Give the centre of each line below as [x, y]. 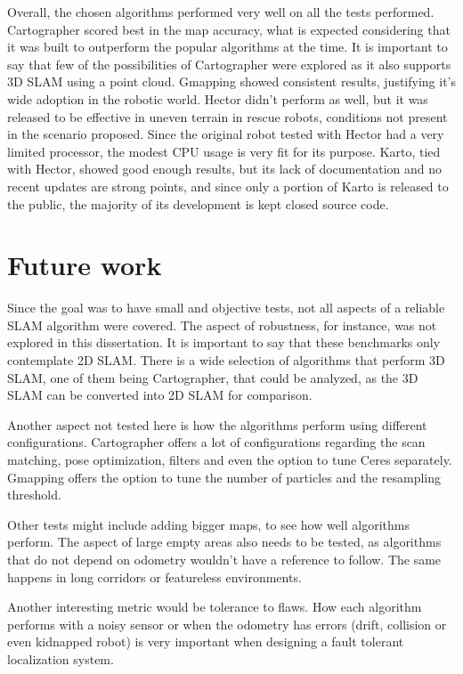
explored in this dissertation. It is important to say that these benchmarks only [224, 342]
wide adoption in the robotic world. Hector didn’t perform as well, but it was [218, 98]
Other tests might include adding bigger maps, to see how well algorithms [208, 524]
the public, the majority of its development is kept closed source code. [198, 203]
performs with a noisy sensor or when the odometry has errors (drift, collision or [227, 624]
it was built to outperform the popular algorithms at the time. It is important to [227, 47]
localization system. [61, 658]
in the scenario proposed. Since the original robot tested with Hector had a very [226, 134]
